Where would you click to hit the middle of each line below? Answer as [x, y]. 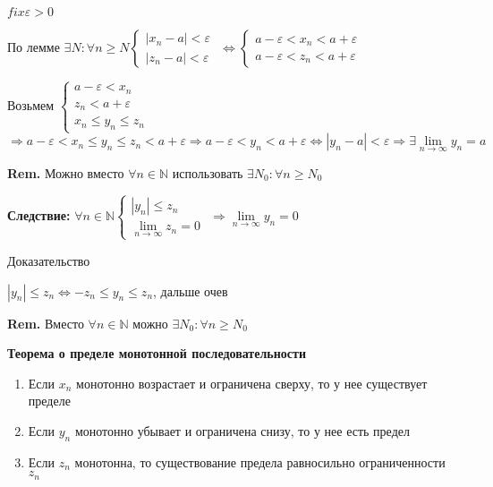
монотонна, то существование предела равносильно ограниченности [260, 461]
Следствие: [39, 215]
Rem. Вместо [46, 323]
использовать [208, 172]
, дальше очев [191, 290]
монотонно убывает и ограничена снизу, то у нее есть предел [242, 430]
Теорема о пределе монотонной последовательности [157, 353]
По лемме [34, 47]
